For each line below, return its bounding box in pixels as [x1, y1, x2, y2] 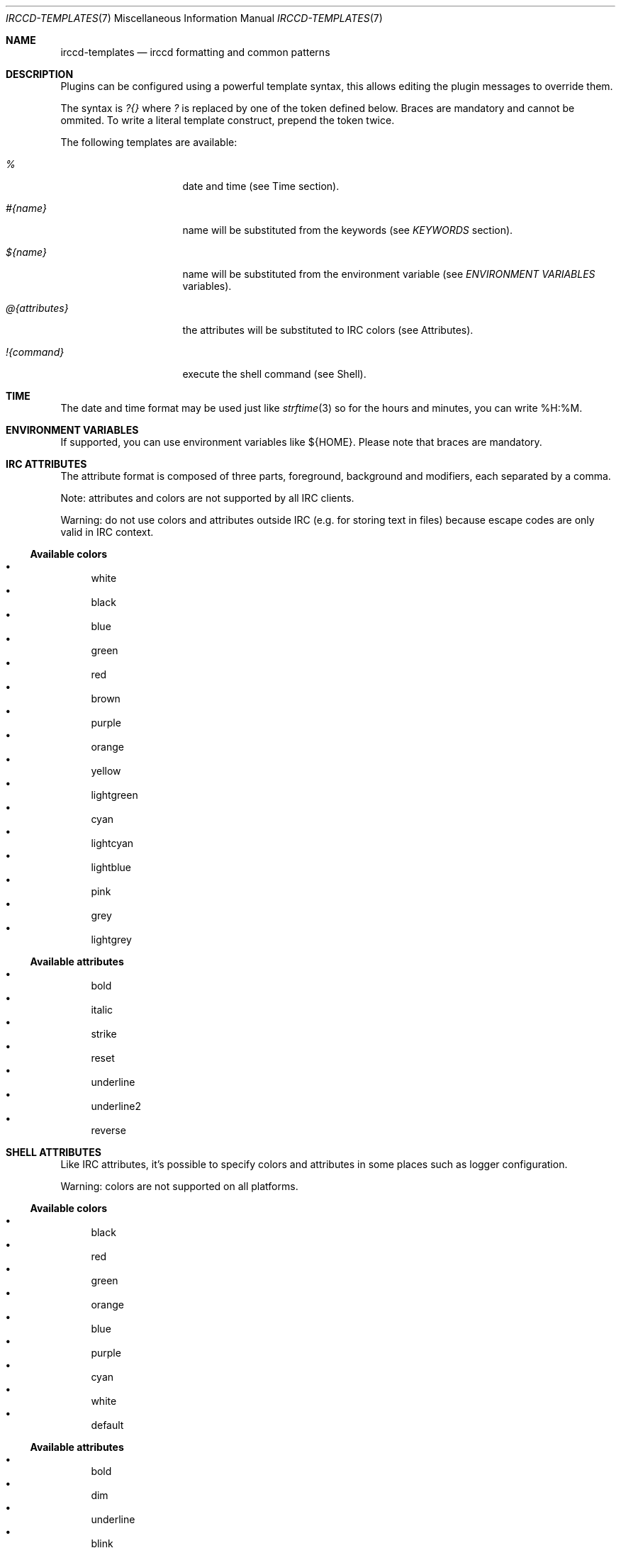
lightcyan [91, 837, 134, 849]
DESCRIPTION [6, 68, 74, 80]
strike [91, 1028, 117, 1040]
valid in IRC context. [60, 526, 154, 538]
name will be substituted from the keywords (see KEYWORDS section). [182, 224, 513, 236]
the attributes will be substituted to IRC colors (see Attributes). [182, 324, 474, 336]
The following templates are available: [60, 136, 237, 148]
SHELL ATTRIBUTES [6, 1146, 101, 1158]
